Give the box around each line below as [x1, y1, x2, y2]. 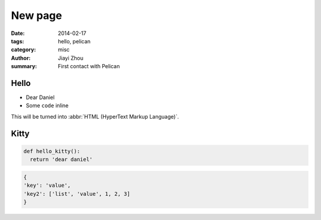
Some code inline [26, 102, 69, 109]
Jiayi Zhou [58, 54, 83, 62]
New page [11, 9, 62, 22]
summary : [11, 63, 37, 70]
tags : [11, 37, 24, 44]
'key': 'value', [23, 182, 71, 189]
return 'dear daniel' [30, 156, 93, 163]
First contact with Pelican [58, 63, 120, 70]
